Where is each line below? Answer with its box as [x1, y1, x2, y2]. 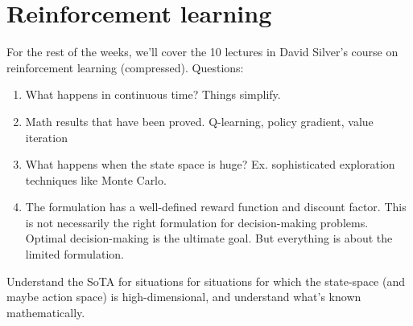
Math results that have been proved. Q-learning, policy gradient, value [25, 112, 374, 129]
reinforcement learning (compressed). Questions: [6, 59, 244, 75]
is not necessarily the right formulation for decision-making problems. [25, 214, 369, 230]
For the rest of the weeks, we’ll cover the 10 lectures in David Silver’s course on [6, 43, 399, 60]
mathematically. [6, 304, 85, 320]
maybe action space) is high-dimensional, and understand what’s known [6, 288, 361, 305]
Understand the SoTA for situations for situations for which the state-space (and [6, 272, 405, 289]
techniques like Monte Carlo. [25, 171, 167, 188]
